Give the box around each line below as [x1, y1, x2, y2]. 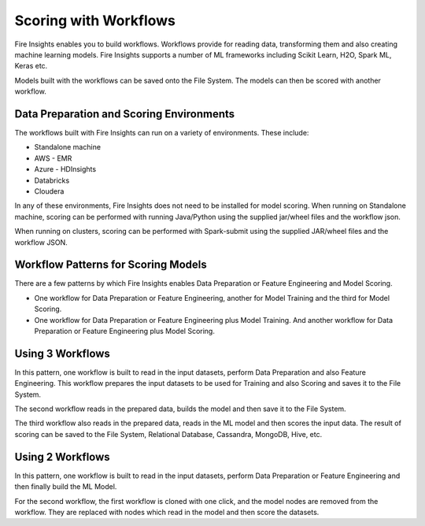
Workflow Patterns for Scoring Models [14, 258, 208, 272]
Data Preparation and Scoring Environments [14, 107, 235, 120]
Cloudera [34, 186, 65, 196]
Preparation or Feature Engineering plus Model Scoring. [34, 327, 216, 335]
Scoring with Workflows [14, 12, 176, 29]
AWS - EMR [34, 154, 72, 163]
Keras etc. [14, 61, 48, 71]
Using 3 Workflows [14, 346, 110, 360]
